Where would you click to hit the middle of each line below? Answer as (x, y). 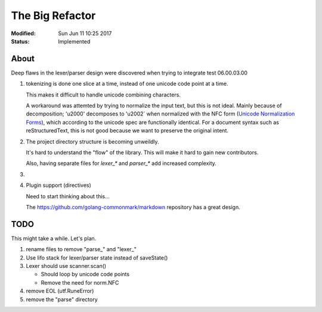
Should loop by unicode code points (85, 274)
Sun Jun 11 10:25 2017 (85, 33)
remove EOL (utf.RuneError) (60, 291)
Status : (20, 41)
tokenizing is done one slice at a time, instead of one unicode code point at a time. (127, 84)
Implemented (74, 41)
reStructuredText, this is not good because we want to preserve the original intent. (127, 130)
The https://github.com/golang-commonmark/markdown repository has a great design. (133, 207)
